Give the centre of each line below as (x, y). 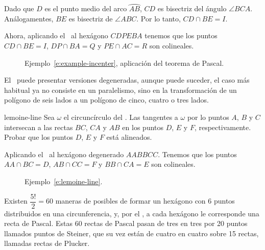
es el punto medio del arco (86, 8)
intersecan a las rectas (39, 127)
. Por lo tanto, (159, 18)
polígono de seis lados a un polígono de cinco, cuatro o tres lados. (107, 100)
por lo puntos (208, 117)
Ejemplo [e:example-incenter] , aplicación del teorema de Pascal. (124, 62)
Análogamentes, (29, 18)
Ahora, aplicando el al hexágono (56, 35)
